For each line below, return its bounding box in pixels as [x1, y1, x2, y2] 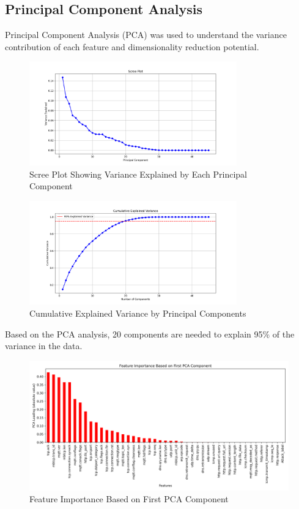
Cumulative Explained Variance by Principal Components [29, 306, 246, 319]
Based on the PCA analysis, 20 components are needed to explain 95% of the [5, 327, 295, 340]
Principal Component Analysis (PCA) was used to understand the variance [5, 28, 287, 41]
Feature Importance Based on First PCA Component [29, 492, 229, 505]
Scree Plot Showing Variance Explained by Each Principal [29, 167, 248, 180]
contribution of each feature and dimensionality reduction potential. [5, 40, 259, 53]
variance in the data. [5, 339, 83, 352]
